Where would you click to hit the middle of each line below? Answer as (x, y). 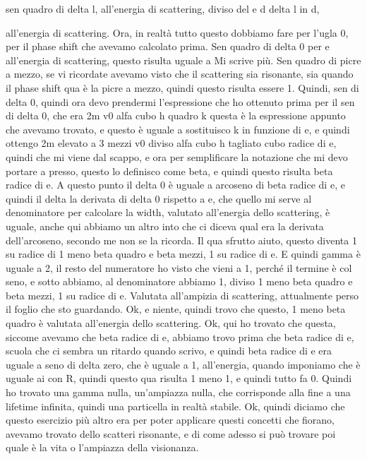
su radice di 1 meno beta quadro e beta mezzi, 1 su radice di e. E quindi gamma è (183, 254)
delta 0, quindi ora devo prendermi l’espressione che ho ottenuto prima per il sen (180, 101)
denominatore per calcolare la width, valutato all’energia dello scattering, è (168, 212)
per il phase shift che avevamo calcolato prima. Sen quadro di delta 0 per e (168, 46)
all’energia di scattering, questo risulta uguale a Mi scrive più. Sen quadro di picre (183, 60)
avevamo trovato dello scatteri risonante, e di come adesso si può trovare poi (171, 433)
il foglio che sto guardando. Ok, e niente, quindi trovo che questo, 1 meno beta (176, 309)
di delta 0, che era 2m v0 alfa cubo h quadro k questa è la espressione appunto (176, 115)
